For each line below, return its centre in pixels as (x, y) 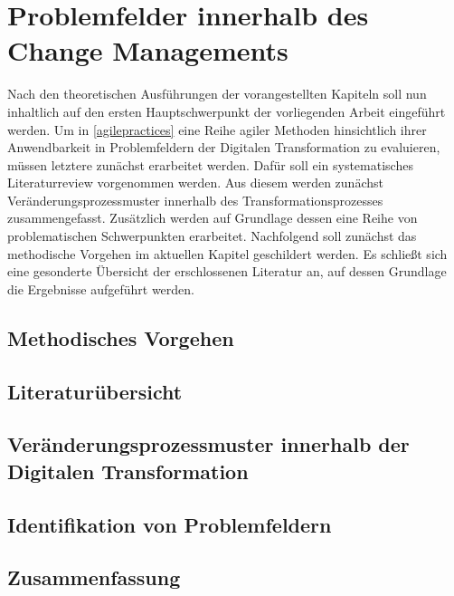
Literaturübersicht (95, 391)
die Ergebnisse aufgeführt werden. (101, 288)
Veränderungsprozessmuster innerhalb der (208, 444)
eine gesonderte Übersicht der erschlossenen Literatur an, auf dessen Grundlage (227, 271)
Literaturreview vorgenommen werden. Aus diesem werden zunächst (195, 183)
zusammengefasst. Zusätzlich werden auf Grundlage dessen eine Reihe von (213, 218)
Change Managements (148, 50)
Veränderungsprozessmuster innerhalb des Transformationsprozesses (195, 200)
